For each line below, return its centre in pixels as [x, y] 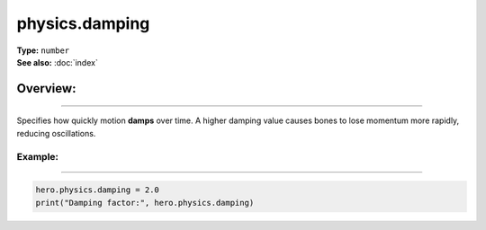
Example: [37, 156]
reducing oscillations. [56, 133]
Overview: [46, 88]
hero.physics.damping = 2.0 [97, 190]
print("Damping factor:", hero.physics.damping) [145, 203]
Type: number [43, 50]
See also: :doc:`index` [57, 62]
